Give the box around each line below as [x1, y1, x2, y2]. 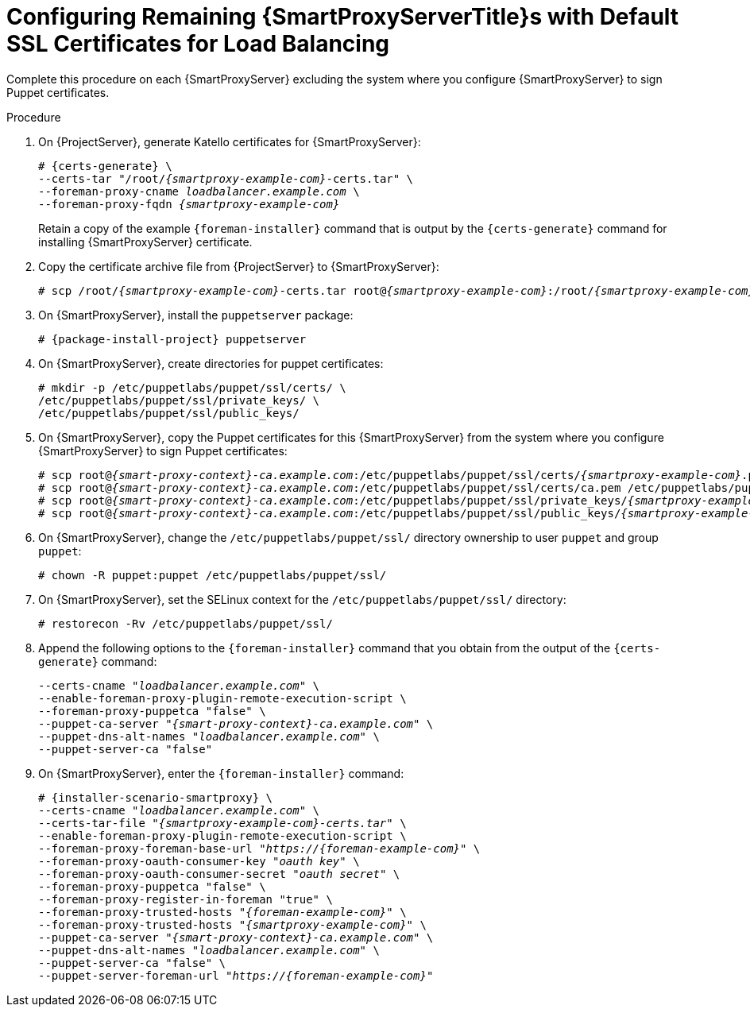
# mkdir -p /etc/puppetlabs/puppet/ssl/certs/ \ [38, 381, 346, 394]
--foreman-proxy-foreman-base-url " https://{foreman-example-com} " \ [38, 841, 481, 855]
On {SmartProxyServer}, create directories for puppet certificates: [38, 356, 384, 370]
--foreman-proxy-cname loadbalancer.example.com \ [38, 184, 360, 198]
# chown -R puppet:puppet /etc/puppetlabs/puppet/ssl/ [38, 568, 387, 582]
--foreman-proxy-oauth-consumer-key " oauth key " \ [38, 854, 360, 868]
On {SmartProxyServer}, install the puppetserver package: [38, 307, 354, 322]
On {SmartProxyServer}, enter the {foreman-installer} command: [38, 766, 404, 780]
